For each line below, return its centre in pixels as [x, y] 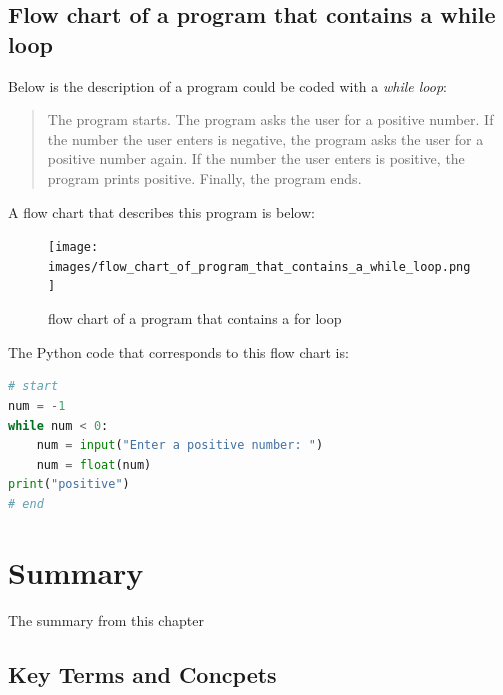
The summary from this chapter [106, 619]
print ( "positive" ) [69, 484]
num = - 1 [37, 405]
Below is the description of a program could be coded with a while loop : [227, 85]
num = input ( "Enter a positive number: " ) [180, 445]
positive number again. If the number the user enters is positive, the [256, 158]
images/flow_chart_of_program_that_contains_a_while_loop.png [259, 266]
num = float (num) [94, 464]
